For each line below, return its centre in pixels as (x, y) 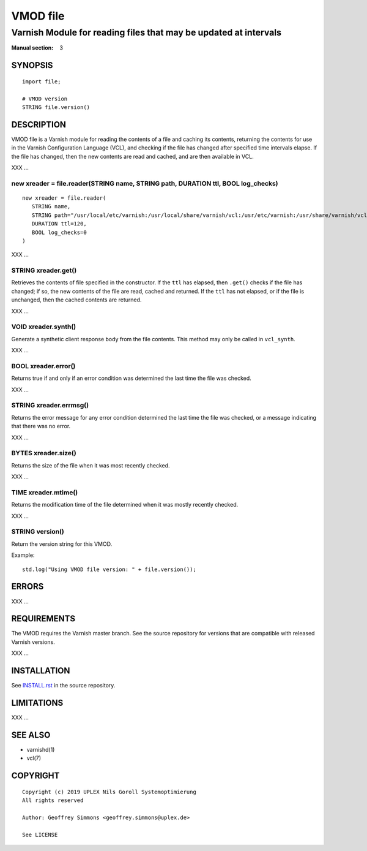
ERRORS (28, 587)
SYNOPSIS (32, 65)
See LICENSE (40, 834)
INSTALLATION (41, 671)
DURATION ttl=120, (59, 224)
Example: (23, 555)
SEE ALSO (31, 735)
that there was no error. (41, 426)
